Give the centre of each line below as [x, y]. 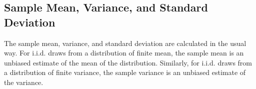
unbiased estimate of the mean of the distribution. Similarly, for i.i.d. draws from [128, 62]
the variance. [24, 82]
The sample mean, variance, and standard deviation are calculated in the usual [125, 43]
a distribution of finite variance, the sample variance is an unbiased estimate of [125, 72]
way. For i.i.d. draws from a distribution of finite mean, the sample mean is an [124, 53]
